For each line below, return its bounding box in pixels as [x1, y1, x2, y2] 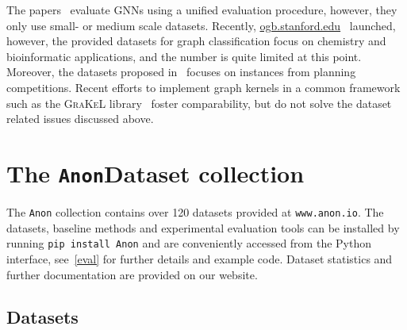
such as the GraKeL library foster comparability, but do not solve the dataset [6, 94, 392, 111]
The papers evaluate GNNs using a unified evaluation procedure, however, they [6, 2, 397, 17]
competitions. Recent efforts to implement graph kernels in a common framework [6, 79, 401, 95]
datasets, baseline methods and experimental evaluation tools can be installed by [6, 219, 400, 236]
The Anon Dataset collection [6, 156, 305, 189]
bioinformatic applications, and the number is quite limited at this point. [6, 48, 362, 64]
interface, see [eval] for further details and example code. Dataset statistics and [6, 250, 393, 267]
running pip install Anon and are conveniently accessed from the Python [6, 235, 371, 251]
